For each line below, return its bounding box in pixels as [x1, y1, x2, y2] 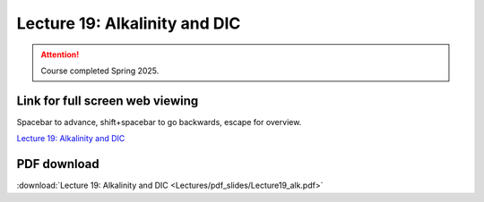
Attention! [40, 49, 80, 60]
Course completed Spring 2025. [40, 65, 160, 76]
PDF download [16, 156, 100, 172]
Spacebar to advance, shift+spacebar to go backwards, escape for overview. [16, 116, 302, 127]
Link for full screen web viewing [16, 93, 199, 108]
